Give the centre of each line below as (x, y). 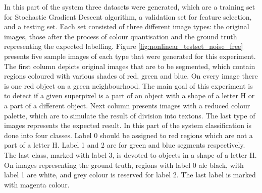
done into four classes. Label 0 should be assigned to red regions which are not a (128, 135)
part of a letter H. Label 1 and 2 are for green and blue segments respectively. (125, 145)
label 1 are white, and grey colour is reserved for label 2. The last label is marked (130, 175)
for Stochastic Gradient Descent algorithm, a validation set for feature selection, (128, 16)
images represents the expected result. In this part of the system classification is (128, 125)
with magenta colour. (37, 184)
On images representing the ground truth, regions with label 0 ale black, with (124, 165)
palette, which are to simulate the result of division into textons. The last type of (130, 115)
